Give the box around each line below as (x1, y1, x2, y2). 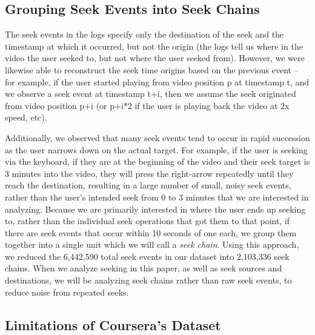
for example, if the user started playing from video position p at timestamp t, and (5, 75, 310, 88)
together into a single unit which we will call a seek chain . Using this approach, (5, 238, 299, 251)
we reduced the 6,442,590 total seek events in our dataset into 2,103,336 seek (5, 250, 290, 262)
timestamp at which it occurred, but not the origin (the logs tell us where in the (5, 39, 303, 52)
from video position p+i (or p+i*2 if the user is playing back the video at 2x (5, 99, 290, 111)
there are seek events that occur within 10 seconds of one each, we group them (5, 226, 297, 239)
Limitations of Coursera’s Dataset (5, 315, 221, 334)
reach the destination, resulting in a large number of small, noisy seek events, (5, 179, 291, 191)
